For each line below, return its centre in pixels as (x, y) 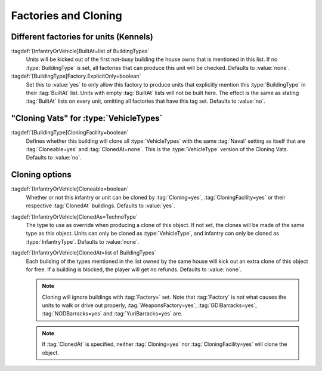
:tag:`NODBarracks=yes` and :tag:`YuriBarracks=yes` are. (112, 314)
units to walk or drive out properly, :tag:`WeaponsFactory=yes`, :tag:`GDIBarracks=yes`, (150, 305)
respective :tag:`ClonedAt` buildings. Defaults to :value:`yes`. (100, 206)
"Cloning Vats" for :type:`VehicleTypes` (87, 119)
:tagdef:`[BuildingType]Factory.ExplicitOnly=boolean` (76, 76)
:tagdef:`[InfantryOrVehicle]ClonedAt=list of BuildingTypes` (83, 253)
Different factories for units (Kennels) (82, 37)
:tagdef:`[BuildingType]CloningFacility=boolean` (70, 133)
